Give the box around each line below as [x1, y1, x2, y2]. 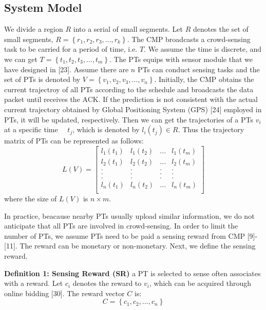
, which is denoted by [72, 124, 140, 135]
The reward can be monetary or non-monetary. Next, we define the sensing [20, 240, 256, 251]
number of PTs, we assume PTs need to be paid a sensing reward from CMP [4, 230, 245, 241]
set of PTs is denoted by [4, 74, 81, 85]
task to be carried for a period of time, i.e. [4, 44, 138, 54]
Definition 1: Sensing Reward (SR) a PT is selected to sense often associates [4, 267, 261, 278]
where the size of [4, 193, 57, 203]
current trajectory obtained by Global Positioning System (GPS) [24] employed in [4, 104, 262, 114]
